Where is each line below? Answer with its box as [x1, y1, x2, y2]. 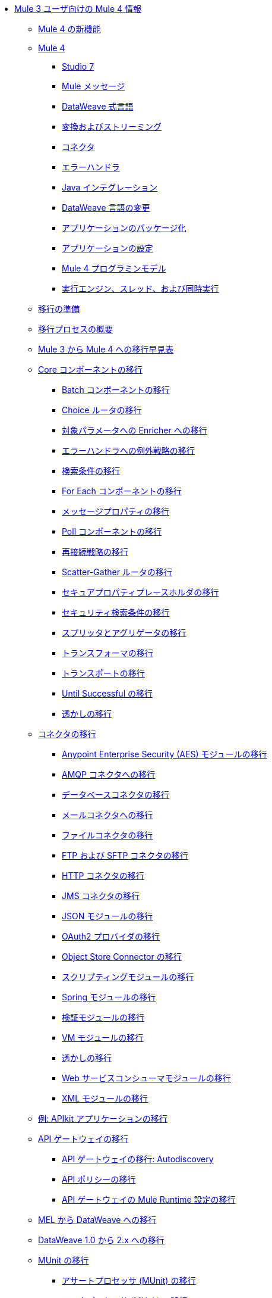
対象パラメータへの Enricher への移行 [62, 425, 207, 435]
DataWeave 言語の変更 [62, 202, 150, 213]
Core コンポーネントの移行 [38, 364, 143, 375]
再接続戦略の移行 [62, 547, 128, 557]
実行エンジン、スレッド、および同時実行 [62, 283, 219, 294]
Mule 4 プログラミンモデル [62, 263, 166, 273]
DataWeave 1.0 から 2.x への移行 [38, 1235, 165, 1245]
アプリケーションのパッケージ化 [62, 223, 186, 233]
